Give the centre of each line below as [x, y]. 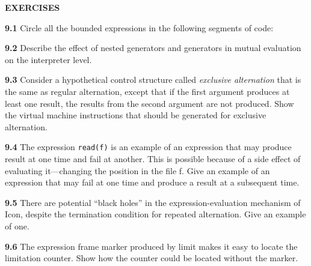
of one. [17, 225]
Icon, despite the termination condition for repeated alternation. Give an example [155, 214]
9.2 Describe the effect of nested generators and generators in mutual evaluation [153, 48]
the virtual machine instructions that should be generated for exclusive [136, 115]
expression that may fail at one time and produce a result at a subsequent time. [152, 182]
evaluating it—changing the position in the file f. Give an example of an [137, 170]
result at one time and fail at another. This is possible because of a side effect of [153, 159]
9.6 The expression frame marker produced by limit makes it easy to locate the [151, 246]
